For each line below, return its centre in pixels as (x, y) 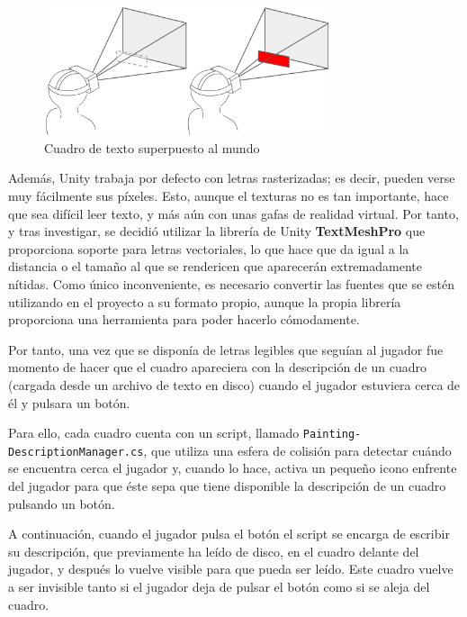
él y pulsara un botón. (69, 402)
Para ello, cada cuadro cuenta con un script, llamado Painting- (185, 433)
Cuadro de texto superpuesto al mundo (152, 147)
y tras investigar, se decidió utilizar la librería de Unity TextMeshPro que (217, 231)
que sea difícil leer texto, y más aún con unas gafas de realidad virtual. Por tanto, (233, 213)
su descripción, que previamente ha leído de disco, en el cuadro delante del (214, 551)
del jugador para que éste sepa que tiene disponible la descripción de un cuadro (227, 486)
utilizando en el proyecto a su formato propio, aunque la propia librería (205, 301)
